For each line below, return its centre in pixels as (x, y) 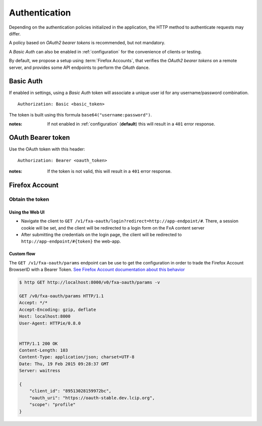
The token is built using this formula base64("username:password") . (81, 115)
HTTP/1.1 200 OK (39, 344)
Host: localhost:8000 (45, 316)
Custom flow (22, 254)
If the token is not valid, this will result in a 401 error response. (109, 171)
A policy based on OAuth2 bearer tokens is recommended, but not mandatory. (87, 43)
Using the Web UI (27, 212)
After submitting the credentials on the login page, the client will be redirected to (101, 235)
